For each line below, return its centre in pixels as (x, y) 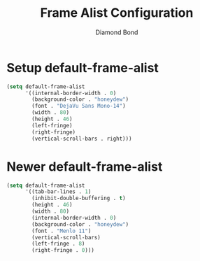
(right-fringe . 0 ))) (63, 251)
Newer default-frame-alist (85, 167)
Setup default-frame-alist (83, 68)
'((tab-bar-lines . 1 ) (58, 192)
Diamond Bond (117, 32)
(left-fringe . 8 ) (58, 244)
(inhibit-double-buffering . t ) (79, 198)
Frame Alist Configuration (117, 13)
